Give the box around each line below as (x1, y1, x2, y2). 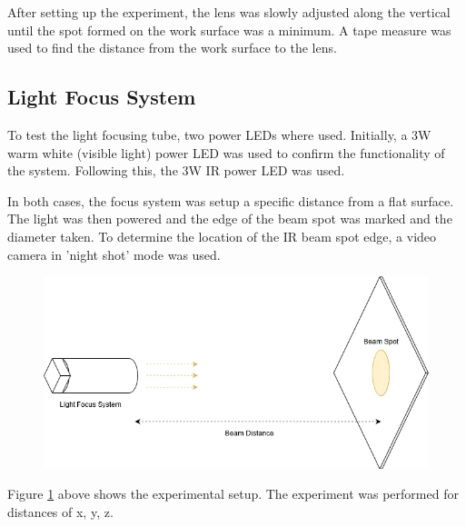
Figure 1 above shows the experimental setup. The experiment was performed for (7, 484, 459, 503)
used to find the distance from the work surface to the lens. (7, 38, 337, 57)
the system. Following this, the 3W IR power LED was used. (7, 161, 345, 180)
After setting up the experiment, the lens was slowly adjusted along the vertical (7, 3, 451, 21)
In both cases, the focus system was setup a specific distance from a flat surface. (7, 191, 454, 210)
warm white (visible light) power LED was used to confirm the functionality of (7, 143, 445, 162)
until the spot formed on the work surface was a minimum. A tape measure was (7, 20, 451, 39)
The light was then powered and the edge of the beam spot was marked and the (7, 209, 452, 228)
